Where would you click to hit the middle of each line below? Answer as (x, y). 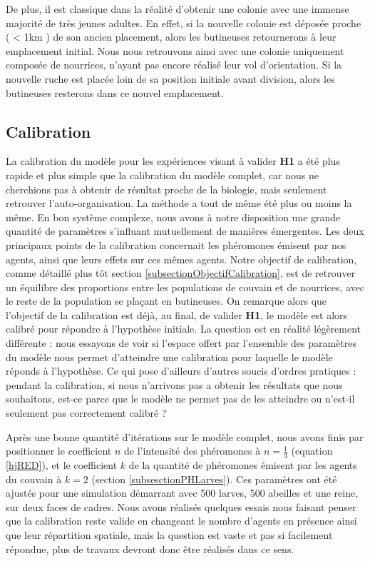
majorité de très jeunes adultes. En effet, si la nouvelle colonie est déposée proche (184, 22)
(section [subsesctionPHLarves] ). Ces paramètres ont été (214, 479)
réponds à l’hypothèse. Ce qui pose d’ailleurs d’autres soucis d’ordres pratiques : (181, 371)
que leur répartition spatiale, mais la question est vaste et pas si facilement (169, 535)
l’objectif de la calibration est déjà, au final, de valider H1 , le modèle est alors (177, 314)
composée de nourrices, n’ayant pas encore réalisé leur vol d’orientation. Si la (174, 65)
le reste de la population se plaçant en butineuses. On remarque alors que (166, 301)
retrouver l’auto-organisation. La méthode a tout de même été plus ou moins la (179, 203)
